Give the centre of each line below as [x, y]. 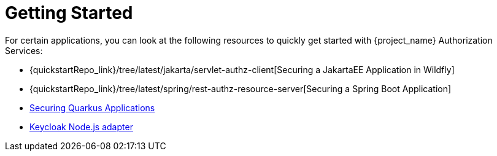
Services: [24, 50]
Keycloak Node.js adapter [81, 127]
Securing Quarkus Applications [92, 107]
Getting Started [69, 13]
